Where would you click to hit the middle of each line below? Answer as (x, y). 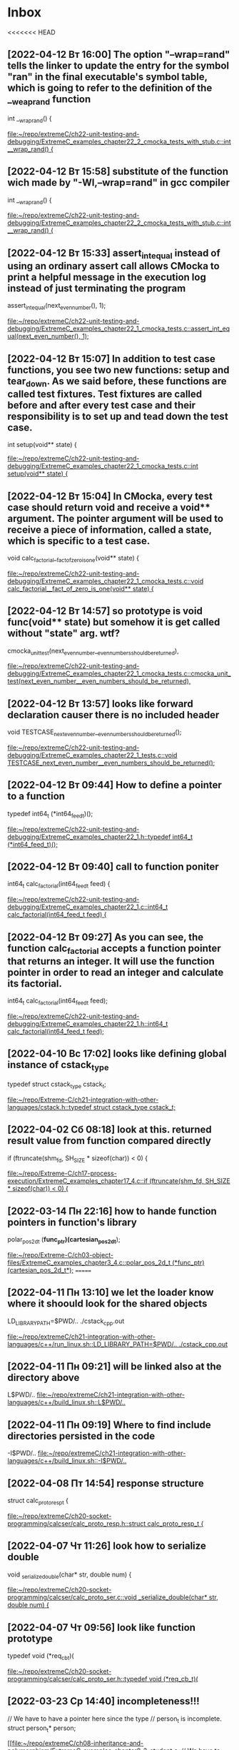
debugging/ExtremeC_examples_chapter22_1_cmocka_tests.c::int (103, 466)
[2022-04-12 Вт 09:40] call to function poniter (113, 866)
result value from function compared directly (110, 1141)
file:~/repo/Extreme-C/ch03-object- (61, 1255)
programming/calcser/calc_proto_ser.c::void (72, 1597)
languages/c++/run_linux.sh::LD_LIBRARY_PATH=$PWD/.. (92, 1344)
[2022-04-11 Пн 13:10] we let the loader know (111, 1293)
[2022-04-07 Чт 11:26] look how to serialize (107, 1546)
